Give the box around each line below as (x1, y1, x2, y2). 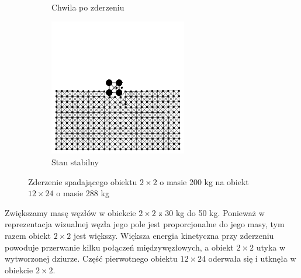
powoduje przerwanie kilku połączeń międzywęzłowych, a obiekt (5, 241, 234, 253)
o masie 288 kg (56, 187, 109, 199)
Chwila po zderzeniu (51, 1, 124, 13)
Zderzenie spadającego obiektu (28, 175, 137, 187)
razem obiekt (5, 229, 51, 241)
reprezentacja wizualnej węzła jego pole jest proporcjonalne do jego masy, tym (5, 218, 285, 230)
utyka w (256, 241, 286, 253)
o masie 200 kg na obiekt (160, 175, 249, 187)
